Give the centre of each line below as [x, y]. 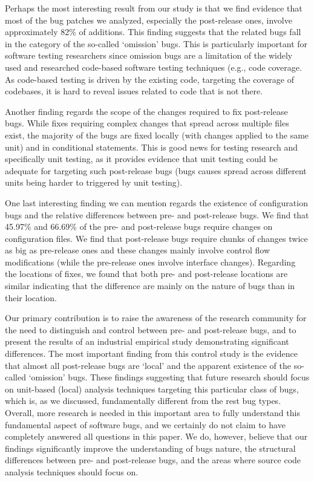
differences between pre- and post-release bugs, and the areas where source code [153, 460]
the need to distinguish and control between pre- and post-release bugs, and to [151, 329]
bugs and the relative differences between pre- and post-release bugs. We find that [157, 214]
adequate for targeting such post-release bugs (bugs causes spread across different [156, 170]
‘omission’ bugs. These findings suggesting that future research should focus [169, 377]
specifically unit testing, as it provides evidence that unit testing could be [141, 159]
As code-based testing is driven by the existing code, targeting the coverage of [150, 79]
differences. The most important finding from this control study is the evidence [151, 353]
